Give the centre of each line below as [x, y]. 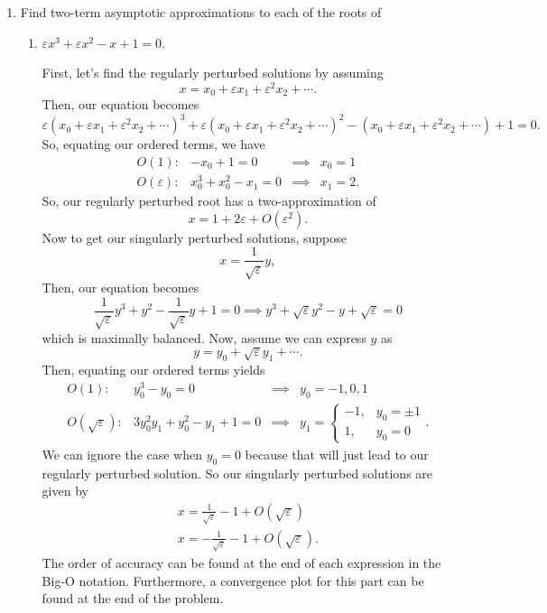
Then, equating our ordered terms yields [153, 370]
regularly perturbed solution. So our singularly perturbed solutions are [237, 473]
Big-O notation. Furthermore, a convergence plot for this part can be [233, 580]
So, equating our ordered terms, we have [153, 144]
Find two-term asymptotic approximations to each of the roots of [201, 12]
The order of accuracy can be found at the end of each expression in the [241, 562]
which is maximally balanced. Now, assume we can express [204, 337]
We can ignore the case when [122, 454]
